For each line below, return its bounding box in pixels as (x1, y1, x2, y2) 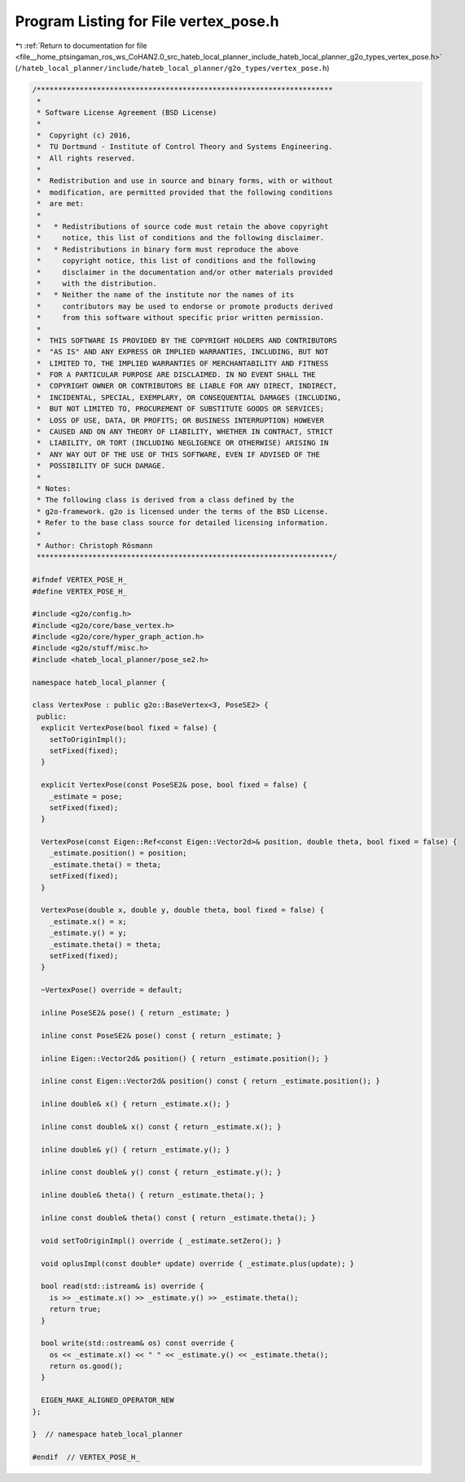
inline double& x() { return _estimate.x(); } (41, 1099, 230, 1109)
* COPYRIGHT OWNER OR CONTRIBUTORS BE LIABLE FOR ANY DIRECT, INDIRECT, (37, 381, 338, 391)
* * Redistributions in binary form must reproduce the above (37, 244, 299, 254)
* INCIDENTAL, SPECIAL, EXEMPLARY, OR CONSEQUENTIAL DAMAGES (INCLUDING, (37, 392, 342, 402)
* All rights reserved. (37, 153, 136, 163)
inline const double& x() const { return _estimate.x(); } (41, 1122, 282, 1131)
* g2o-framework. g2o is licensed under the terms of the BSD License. (37, 506, 329, 516)
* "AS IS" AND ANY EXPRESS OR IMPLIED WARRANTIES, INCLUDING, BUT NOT (37, 347, 329, 357)
